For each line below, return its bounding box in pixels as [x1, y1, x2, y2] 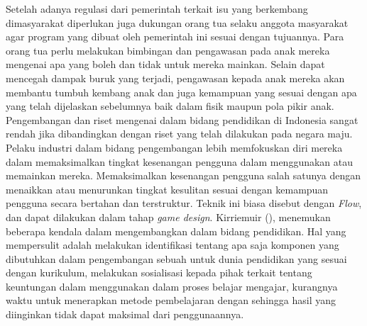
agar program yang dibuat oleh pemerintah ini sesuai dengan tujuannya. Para [6, 29, 344, 44]
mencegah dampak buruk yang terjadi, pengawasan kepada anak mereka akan [6, 70, 345, 85]
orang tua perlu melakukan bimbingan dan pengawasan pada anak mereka [6, 43, 330, 57]
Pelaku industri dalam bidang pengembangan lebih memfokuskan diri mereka [6, 140, 343, 154]
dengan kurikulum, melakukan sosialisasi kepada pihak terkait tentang [6, 265, 312, 280]
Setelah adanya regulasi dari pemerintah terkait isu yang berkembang [6, 1, 308, 16]
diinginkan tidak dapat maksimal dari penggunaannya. [6, 307, 244, 322]
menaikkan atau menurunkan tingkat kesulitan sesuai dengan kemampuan [6, 181, 329, 196]
